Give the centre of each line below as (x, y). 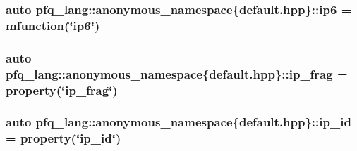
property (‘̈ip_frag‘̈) (62, 90)
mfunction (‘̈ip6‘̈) (53, 25)
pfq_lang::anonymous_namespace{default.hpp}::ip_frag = (177, 73)
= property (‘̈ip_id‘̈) (63, 138)
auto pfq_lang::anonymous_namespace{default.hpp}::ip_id (178, 122)
